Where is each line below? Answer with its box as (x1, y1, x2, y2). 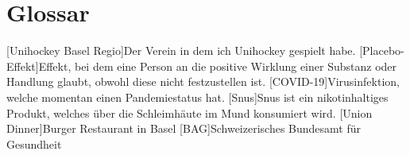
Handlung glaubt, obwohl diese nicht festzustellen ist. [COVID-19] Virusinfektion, (6, 73, 400, 90)
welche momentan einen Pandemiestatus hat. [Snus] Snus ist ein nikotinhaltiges (6, 88, 389, 105)
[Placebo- (359, 42, 404, 59)
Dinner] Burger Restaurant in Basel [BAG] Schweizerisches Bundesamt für (6, 120, 362, 137)
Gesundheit (6, 135, 62, 152)
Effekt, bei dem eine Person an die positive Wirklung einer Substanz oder (38, 57, 397, 74)
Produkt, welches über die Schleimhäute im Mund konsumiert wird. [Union (6, 104, 373, 121)
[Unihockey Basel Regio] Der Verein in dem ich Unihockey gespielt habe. (6, 42, 356, 59)
